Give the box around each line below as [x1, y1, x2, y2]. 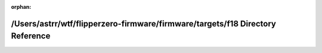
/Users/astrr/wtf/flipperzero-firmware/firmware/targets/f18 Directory [11, 18, 277, 29]
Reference [11, 31, 51, 41]
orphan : [11, 4, 32, 10]
